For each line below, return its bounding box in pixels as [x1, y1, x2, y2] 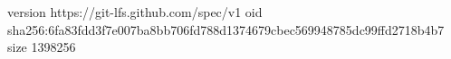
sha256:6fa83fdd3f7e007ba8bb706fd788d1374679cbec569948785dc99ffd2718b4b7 [7, 20, 445, 38]
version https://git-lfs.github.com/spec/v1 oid [7, 3, 263, 21]
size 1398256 [7, 38, 76, 56]
